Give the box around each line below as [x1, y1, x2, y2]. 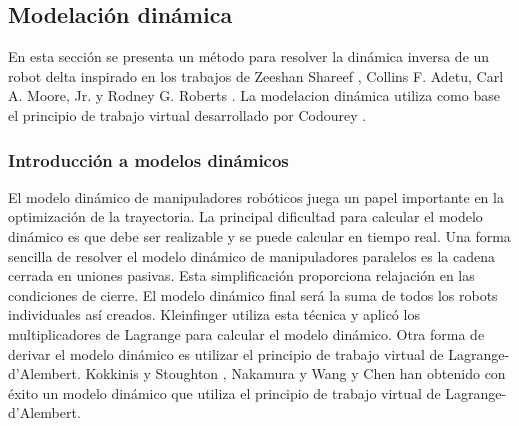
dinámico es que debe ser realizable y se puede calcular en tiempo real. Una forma [8, 225, 511, 246]
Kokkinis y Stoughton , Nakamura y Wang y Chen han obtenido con [85, 363, 506, 384]
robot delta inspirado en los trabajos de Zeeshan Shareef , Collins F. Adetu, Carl [8, 65, 504, 86]
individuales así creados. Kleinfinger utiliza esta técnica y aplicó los [8, 304, 420, 325]
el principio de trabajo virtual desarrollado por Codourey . [8, 104, 367, 125]
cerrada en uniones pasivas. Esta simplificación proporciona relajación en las [8, 265, 475, 286]
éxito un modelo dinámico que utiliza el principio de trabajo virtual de [8, 382, 441, 403]
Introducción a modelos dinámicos [8, 147, 289, 172]
